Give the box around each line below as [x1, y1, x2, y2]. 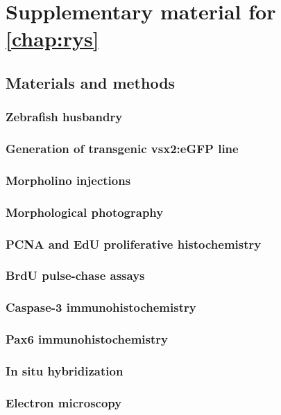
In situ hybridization [6, 362, 124, 380]
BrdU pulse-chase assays [6, 267, 145, 284]
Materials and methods [6, 71, 176, 93]
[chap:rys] [6, 24, 99, 53]
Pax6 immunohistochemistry [6, 330, 169, 348]
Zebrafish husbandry [6, 108, 123, 125]
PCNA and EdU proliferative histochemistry [6, 235, 262, 252]
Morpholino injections [6, 171, 131, 188]
